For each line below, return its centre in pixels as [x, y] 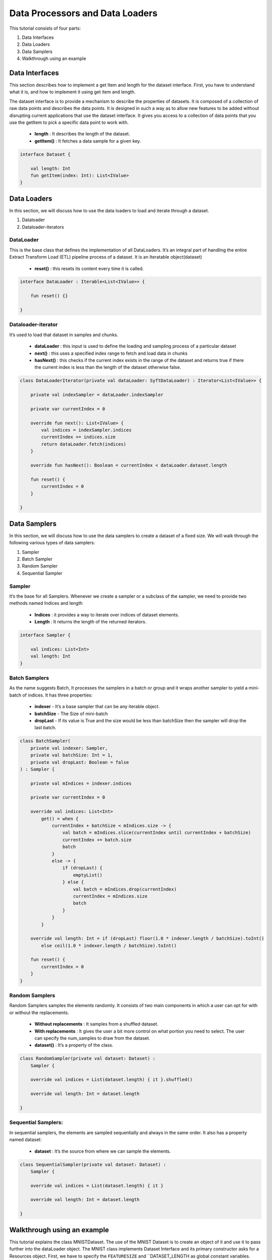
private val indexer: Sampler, [69, 748]
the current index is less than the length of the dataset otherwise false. [108, 367]
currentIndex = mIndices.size [111, 896]
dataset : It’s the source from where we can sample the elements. [103, 1151]
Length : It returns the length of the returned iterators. [91, 622]
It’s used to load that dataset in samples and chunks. [64, 335]
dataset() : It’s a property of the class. [74, 1045]
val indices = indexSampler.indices [86, 430]
